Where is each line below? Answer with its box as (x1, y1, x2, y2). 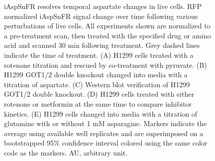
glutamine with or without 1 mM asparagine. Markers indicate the (4, 118, 207, 129)
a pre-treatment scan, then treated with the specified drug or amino (4, 30, 211, 40)
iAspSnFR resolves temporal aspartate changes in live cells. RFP (4, 1, 202, 11)
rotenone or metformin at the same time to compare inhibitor (4, 98, 192, 109)
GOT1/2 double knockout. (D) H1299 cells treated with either (4, 89, 194, 99)
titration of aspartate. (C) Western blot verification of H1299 (4, 79, 190, 89)
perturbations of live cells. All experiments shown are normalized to (4, 20, 211, 31)
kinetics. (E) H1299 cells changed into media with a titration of (4, 108, 198, 119)
